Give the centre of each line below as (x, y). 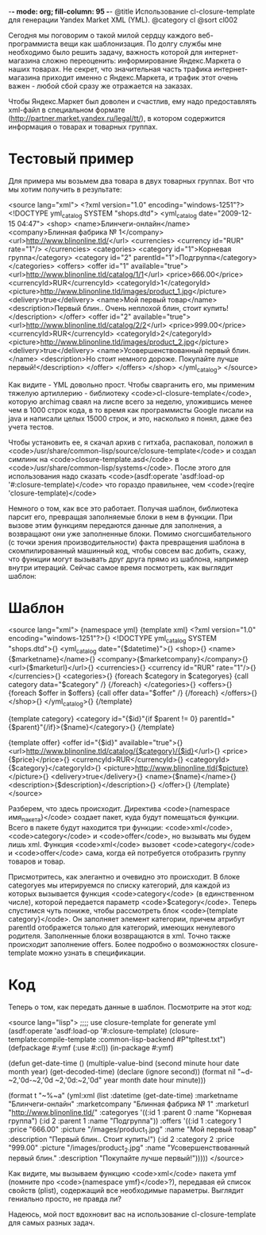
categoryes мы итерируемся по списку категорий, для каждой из (119, 885)
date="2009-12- (225, 213)
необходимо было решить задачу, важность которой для (106, 52)
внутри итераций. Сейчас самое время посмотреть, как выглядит (121, 567)
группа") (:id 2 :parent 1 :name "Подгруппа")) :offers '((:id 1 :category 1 (125, 1120)
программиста (33, 44)
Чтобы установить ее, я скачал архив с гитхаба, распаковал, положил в (131, 442)
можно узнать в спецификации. (92, 953)
